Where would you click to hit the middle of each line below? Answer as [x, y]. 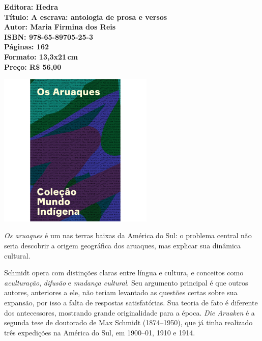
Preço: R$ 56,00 [33, 66]
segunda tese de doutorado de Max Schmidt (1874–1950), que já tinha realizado [128, 322]
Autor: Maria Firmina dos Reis [60, 27]
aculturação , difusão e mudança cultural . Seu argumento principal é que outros [126, 282]
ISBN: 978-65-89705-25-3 [49, 36]
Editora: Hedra [31, 7]
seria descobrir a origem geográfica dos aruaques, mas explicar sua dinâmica [123, 246]
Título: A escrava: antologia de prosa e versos [86, 17]
